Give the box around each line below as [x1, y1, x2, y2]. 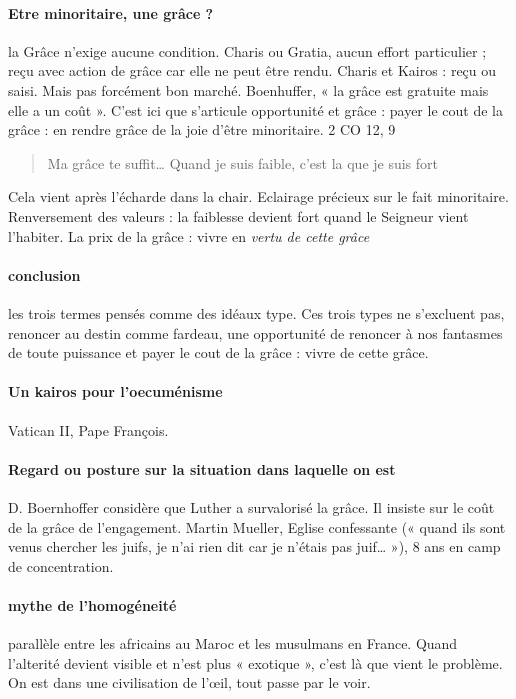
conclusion [8, 264, 81, 285]
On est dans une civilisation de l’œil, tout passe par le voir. [8, 672, 371, 693]
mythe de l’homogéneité [8, 594, 177, 615]
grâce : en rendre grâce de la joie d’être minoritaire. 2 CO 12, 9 [8, 119, 396, 140]
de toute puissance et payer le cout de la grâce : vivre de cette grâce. [8, 342, 429, 363]
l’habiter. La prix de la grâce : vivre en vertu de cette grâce [8, 225, 370, 246]
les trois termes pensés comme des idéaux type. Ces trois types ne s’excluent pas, [8, 302, 505, 323]
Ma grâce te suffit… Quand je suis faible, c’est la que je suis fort [47, 152, 439, 173]
